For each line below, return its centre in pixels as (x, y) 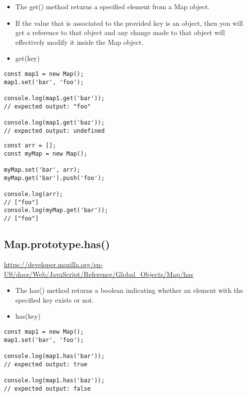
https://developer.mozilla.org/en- (53, 264)
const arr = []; (30, 146)
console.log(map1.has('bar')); (54, 356)
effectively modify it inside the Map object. (79, 42)
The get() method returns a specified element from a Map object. (113, 6)
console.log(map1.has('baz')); (54, 380)
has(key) (28, 316)
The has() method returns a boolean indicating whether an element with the (129, 290)
